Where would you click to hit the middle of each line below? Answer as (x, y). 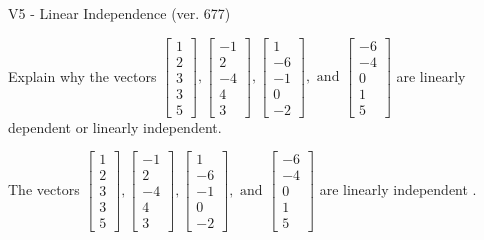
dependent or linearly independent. (115, 126)
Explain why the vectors (82, 75)
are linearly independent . (398, 188)
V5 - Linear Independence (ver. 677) (119, 13)
